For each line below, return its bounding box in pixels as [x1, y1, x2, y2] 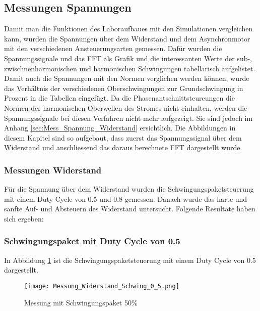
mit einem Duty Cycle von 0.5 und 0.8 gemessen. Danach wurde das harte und [4, 193, 247, 204]
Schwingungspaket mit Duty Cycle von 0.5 [4, 235, 180, 247]
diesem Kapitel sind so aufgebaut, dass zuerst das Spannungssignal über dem [4, 132, 242, 143]
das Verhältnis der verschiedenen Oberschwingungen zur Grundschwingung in [4, 82, 243, 93]
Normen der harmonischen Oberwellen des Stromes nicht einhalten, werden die [4, 102, 247, 113]
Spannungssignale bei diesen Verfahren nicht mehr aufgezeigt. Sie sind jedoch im [4, 112, 253, 123]
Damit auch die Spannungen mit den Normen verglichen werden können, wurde [4, 73, 249, 83]
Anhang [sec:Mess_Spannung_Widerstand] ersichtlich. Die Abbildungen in [4, 122, 236, 133]
